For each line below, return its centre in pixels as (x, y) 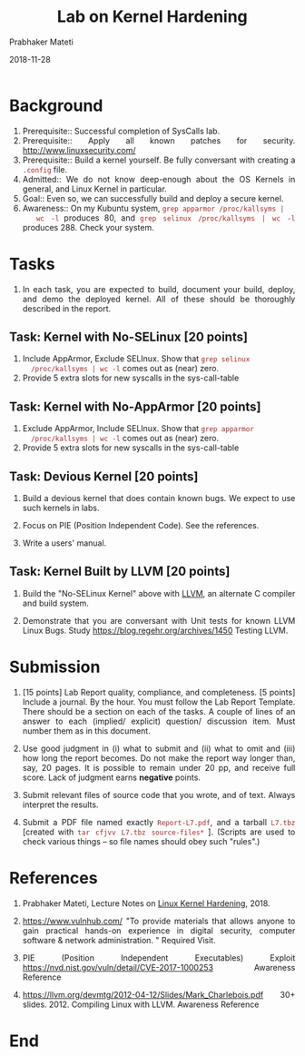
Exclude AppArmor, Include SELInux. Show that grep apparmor (138, 429)
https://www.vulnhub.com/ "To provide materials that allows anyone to (159, 921)
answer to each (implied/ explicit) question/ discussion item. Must (159, 721)
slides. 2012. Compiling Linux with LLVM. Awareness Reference (141, 1004)
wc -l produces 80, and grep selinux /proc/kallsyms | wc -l (166, 217)
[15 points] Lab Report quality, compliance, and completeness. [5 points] (159, 692)
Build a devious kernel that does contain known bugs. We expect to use (159, 498)
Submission (55, 667)
